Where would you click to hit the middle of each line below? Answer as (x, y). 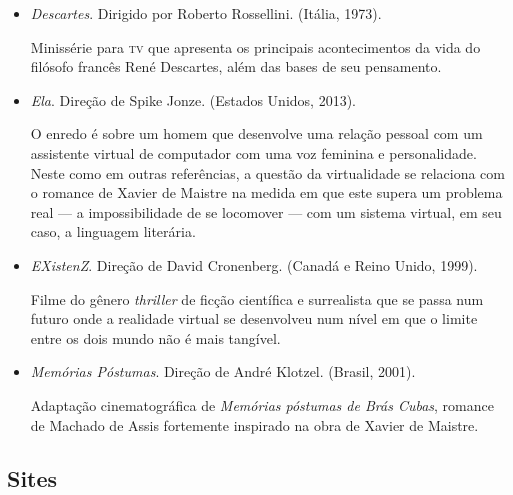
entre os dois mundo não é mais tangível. (155, 337)
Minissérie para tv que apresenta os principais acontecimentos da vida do (255, 46)
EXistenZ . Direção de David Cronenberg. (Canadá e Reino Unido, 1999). (254, 264)
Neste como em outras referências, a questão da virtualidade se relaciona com (267, 172)
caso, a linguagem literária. (113, 231)
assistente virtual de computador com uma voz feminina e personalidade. (253, 152)
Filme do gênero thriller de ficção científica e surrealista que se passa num (257, 298)
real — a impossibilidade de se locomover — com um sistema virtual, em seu (266, 211)
